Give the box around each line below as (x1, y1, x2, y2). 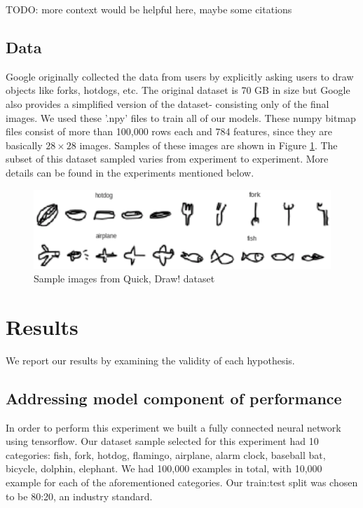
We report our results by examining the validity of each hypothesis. (6, 352, 295, 367)
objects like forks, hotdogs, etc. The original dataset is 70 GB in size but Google (6, 83, 350, 97)
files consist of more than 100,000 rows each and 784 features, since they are (6, 124, 333, 139)
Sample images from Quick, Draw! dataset (34, 271, 215, 286)
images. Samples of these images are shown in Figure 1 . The (79, 137, 338, 152)
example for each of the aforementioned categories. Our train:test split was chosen (6, 475, 358, 490)
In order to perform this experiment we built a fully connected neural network (6, 420, 341, 434)
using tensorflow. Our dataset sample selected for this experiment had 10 (6, 434, 319, 448)
